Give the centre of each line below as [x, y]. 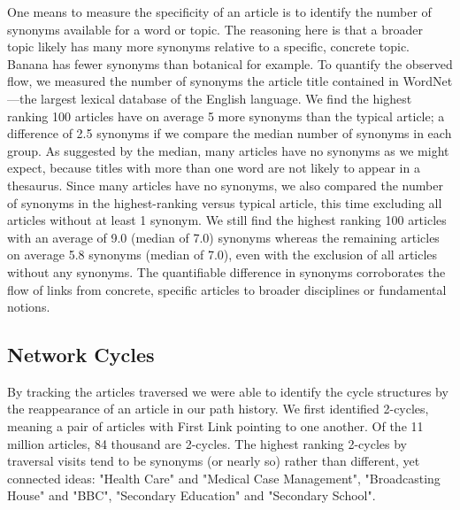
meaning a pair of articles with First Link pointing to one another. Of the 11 [215, 426]
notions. [29, 307]
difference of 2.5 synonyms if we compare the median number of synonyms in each [230, 133]
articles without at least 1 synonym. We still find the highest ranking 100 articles [227, 220]
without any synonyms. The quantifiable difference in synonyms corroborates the [226, 271]
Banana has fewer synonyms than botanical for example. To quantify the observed [230, 63]
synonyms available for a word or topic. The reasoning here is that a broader [215, 29]
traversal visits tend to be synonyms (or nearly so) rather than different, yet [214, 461]
